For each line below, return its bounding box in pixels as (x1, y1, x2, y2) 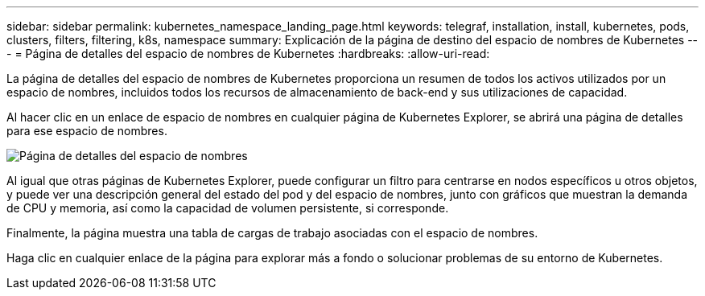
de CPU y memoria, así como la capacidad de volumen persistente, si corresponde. (6, 201, 449, 215)
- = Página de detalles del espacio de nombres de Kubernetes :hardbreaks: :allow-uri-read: (6, 47, 490, 60)
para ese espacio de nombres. (6, 124, 167, 138)
